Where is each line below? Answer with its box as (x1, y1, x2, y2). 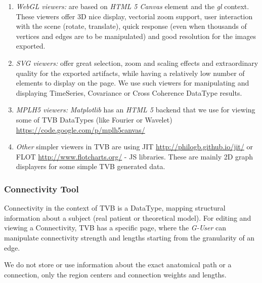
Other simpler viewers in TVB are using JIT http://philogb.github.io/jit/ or (16, 141, 253, 152)
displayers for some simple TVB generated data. (16, 161, 165, 172)
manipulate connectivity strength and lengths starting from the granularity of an (4, 232, 255, 242)
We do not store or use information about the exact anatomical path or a (4, 259, 232, 270)
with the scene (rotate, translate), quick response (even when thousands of (16, 21, 247, 31)
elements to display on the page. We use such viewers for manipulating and (16, 77, 249, 88)
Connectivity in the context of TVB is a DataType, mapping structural (4, 203, 226, 213)
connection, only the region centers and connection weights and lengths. (4, 269, 227, 279)
